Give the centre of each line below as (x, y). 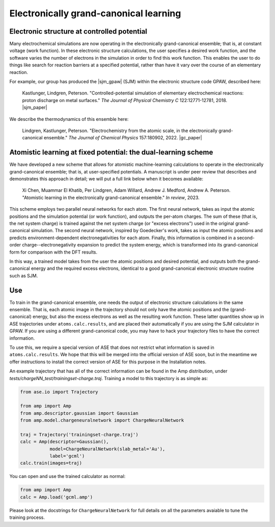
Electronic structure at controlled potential (78, 31)
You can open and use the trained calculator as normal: (67, 476)
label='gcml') (67, 456)
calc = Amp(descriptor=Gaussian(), (64, 442)
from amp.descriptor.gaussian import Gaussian (79, 413)
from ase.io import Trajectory (59, 392)
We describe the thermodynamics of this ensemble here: (69, 119)
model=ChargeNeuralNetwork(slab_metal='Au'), (107, 449)
